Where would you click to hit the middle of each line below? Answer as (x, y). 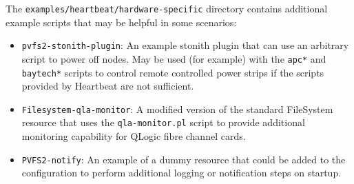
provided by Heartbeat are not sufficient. (108, 86)
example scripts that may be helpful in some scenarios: (121, 22)
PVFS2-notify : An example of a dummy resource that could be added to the (184, 159)
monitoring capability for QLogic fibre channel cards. (134, 136)
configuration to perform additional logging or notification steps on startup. (181, 173)
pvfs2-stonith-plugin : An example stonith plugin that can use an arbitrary (185, 45)
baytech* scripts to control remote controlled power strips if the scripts (173, 72)
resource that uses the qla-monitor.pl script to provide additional (163, 122)
